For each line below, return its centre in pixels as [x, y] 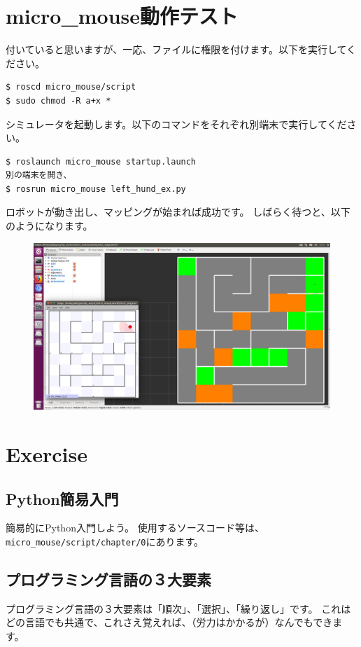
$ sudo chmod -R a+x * [58, 100]
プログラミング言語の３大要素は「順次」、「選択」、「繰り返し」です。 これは [178, 608]
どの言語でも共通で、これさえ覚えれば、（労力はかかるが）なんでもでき [169, 622]
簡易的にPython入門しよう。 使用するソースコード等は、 [135, 528]
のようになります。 [49, 226]
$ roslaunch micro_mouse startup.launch [101, 161]
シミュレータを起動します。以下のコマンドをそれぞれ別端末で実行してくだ [176, 124]
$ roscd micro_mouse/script [71, 87]
